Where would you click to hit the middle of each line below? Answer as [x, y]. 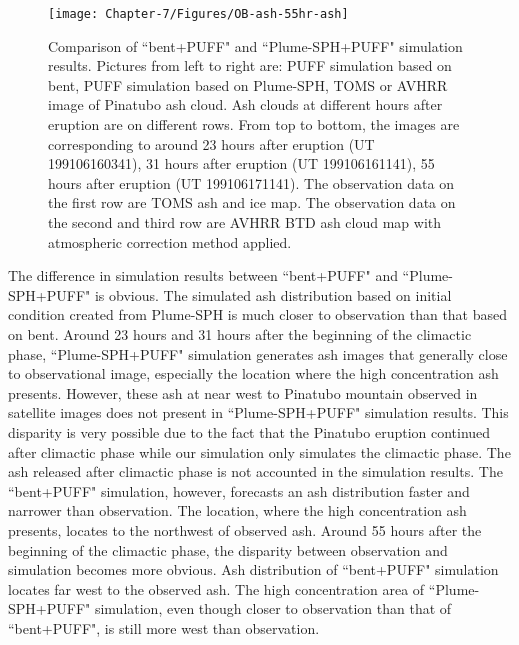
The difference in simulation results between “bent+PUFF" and [203, 275]
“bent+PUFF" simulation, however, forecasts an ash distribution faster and [239, 490]
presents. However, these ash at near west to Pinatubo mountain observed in [243, 392]
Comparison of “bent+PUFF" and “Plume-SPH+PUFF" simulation [255, 45]
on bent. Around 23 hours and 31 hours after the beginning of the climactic [240, 333]
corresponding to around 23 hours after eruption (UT [211, 143]
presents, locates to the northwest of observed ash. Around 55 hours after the [245, 529]
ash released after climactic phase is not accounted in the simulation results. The [255, 471]
